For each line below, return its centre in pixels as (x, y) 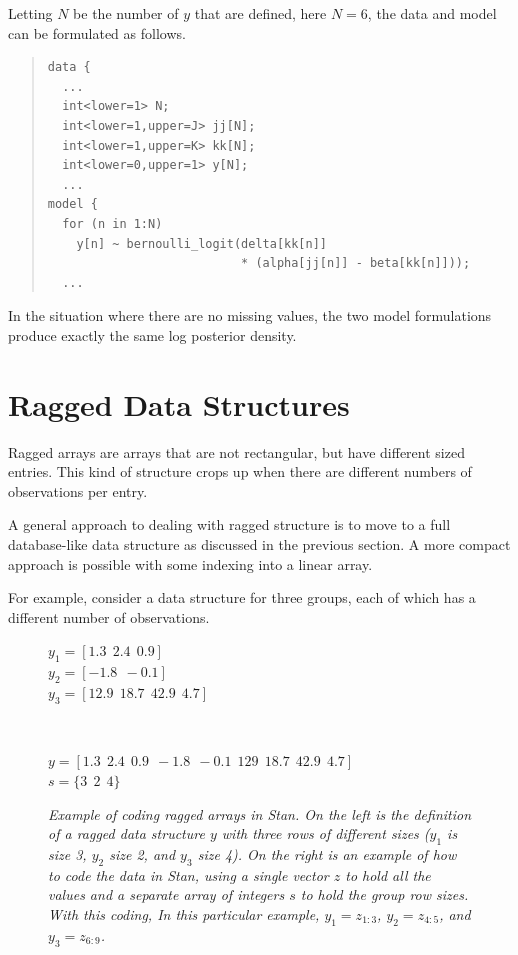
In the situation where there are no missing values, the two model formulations (250, 315)
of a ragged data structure (126, 833)
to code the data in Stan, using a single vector (188, 874)
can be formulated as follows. (97, 32)
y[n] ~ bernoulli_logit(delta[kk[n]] (201, 243)
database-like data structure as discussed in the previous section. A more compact (259, 544)
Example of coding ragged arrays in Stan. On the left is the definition (260, 813)
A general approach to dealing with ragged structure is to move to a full (229, 524)
